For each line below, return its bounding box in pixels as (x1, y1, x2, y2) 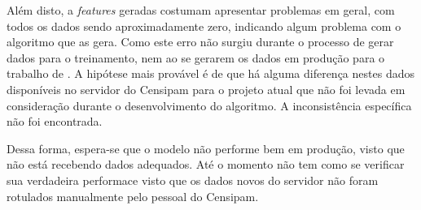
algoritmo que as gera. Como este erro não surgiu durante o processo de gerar (7, 33, 394, 50)
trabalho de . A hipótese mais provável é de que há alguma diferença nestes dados (7, 65, 414, 82)
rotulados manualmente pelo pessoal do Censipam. (7, 187, 259, 204)
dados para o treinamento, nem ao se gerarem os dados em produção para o (7, 49, 385, 66)
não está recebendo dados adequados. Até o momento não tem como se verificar (7, 156, 405, 173)
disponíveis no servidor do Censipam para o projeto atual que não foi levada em (7, 80, 406, 97)
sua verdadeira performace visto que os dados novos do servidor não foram (7, 171, 379, 188)
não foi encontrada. (7, 113, 103, 130)
